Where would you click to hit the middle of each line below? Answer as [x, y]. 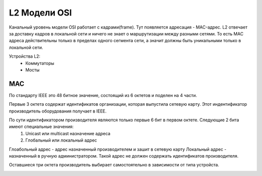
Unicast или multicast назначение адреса [68, 133]
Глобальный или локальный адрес [61, 140]
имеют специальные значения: [41, 127]
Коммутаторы [40, 63]
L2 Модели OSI [41, 13]
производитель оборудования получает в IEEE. [58, 111]
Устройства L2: [25, 56]
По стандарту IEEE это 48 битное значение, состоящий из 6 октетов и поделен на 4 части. [103, 95]
